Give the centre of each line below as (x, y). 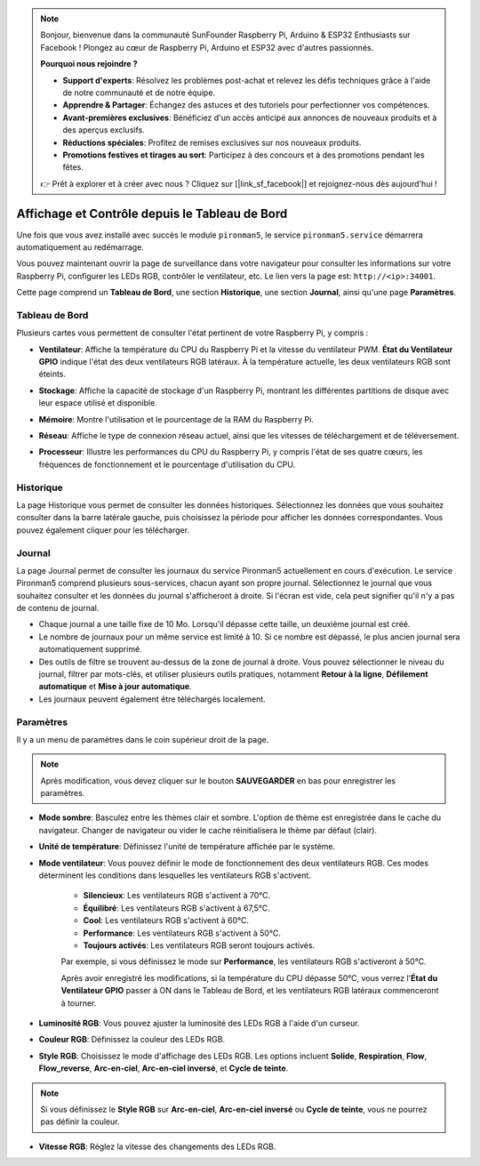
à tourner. (79, 1003)
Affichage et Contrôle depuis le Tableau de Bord (152, 213)
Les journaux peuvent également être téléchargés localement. (152, 699)
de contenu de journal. (58, 608)
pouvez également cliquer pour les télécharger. (103, 530)
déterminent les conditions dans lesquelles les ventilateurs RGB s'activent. (175, 875)
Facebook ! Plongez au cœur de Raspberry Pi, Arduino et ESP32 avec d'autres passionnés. (207, 47)
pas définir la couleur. (80, 1122)
